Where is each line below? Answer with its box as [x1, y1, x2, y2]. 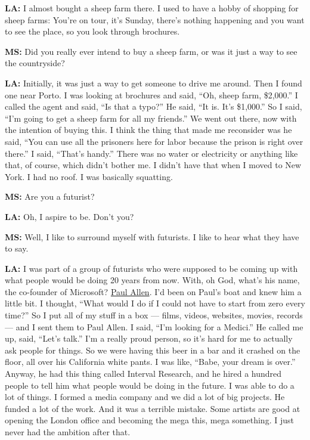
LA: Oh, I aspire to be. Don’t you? [5, 210, 134, 222]
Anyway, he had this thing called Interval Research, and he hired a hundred [5, 367, 282, 380]
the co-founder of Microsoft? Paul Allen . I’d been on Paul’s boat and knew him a [5, 285, 302, 298]
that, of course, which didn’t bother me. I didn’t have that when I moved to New [5, 159, 302, 171]
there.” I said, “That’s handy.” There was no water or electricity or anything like [5, 147, 298, 159]
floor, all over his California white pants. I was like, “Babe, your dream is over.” [5, 355, 296, 368]
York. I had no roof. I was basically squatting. [5, 170, 173, 182]
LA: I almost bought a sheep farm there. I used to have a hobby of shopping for [5, 2, 299, 14]
